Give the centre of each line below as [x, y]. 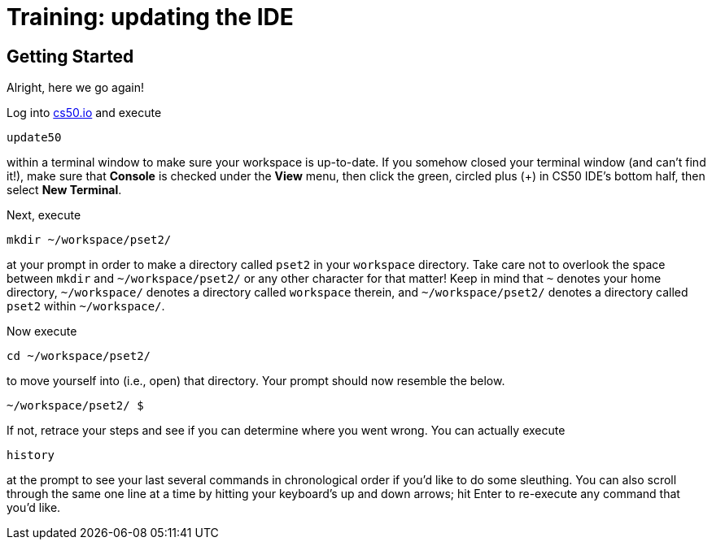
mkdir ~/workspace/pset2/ [89, 240]
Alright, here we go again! [76, 88]
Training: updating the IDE [150, 17]
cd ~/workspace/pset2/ [79, 356]
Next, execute [44, 215]
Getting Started [70, 56]
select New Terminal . [64, 190]
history [31, 455]
